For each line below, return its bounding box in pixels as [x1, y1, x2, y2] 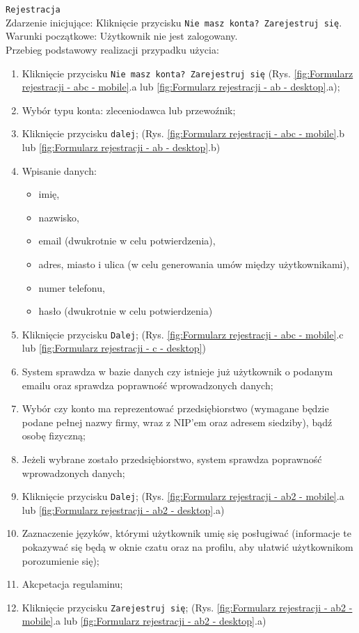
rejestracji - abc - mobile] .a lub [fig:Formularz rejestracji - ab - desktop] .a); [22, 79, 340, 94]
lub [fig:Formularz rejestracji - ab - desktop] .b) [22, 140, 221, 154]
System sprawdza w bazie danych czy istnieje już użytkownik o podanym [22, 364, 333, 378]
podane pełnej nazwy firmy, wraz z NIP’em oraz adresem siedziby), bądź [22, 414, 333, 429]
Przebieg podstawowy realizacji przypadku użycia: [6, 42, 219, 56]
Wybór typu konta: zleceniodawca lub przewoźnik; [22, 102, 236, 117]
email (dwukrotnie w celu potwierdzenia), [38, 233, 216, 248]
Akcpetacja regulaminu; [22, 577, 123, 591]
